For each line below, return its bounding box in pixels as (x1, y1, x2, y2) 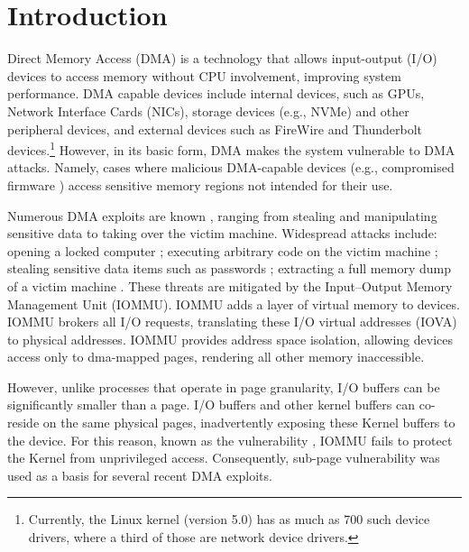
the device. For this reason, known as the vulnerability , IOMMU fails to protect (7, 430, 453, 449)
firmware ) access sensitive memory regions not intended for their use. (7, 175, 393, 194)
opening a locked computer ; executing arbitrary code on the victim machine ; (7, 241, 438, 260)
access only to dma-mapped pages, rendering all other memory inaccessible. (7, 347, 425, 366)
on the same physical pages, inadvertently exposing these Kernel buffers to (42, 413, 455, 432)
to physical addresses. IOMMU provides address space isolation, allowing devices (7, 329, 453, 348)
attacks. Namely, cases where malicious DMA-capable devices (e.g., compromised (7, 158, 455, 177)
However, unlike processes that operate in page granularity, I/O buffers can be (7, 377, 440, 396)
